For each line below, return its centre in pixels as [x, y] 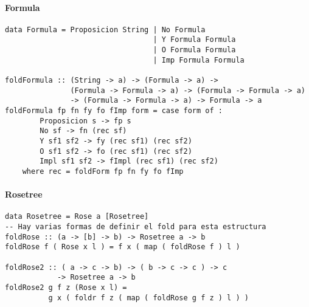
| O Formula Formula [194, 50]
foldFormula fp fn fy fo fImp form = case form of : [114, 111]
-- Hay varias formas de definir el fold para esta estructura [136, 227]
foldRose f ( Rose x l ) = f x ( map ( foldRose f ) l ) [123, 247]
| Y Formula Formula [194, 40]
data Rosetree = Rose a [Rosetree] [77, 217]
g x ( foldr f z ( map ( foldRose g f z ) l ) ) [148, 298]
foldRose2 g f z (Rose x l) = [66, 288]
